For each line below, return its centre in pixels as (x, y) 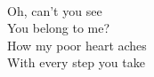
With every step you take (76, 62)
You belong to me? (59, 28)
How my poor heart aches (77, 45)
